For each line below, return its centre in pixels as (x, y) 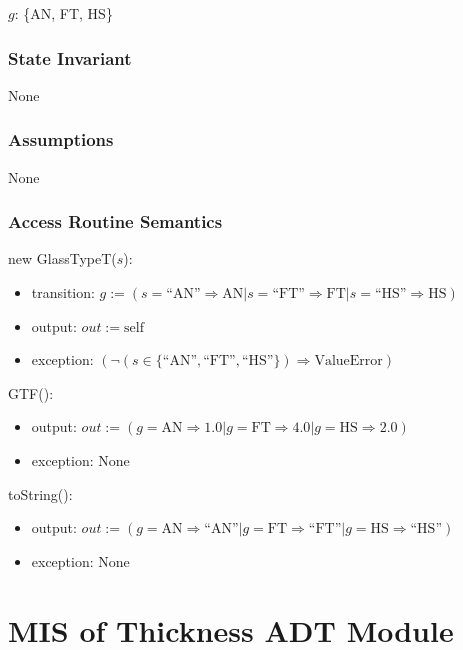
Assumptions (61, 139)
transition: (63, 292)
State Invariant (70, 57)
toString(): (40, 493)
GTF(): (31, 392)
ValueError (348, 361)
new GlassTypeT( (62, 258)
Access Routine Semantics (115, 221)
